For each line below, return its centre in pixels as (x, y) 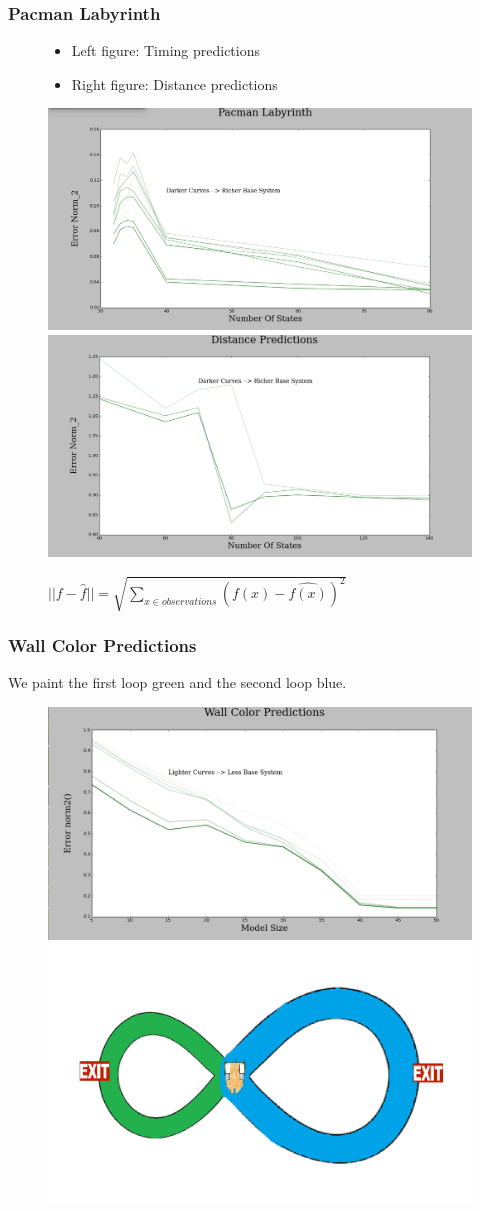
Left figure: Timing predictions (165, 50)
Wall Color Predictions (102, 644)
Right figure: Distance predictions (174, 83)
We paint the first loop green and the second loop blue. (177, 682)
